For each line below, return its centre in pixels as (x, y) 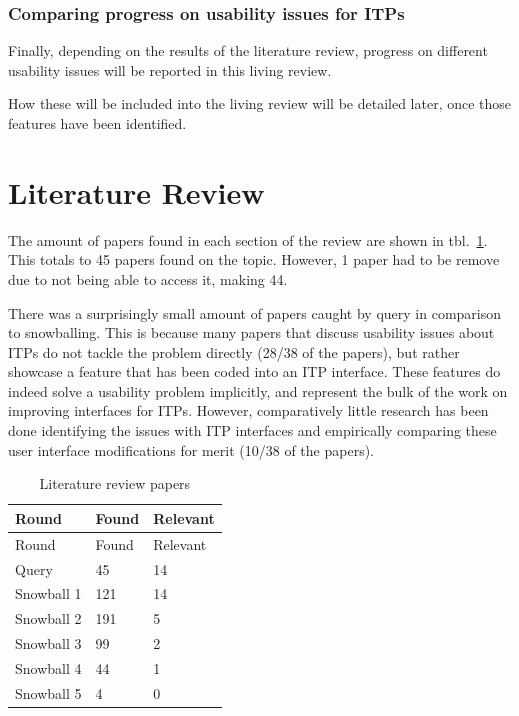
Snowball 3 (48, 643)
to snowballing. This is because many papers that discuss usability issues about (251, 332)
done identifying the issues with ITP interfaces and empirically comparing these (252, 430)
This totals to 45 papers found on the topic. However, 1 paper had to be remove (254, 259)
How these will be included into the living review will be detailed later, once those (260, 103)
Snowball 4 (48, 667)
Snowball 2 (48, 618)
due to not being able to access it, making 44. (148, 278)
